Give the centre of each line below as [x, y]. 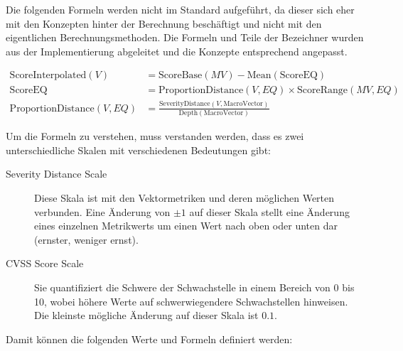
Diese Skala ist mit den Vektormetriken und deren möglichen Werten [184, 197]
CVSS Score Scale [45, 263]
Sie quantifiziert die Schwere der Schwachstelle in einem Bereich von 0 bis [194, 287]
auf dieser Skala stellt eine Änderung [269, 211]
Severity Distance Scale [57, 174]
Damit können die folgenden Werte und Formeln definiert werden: [149, 339]
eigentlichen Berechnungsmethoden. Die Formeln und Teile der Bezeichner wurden [185, 37]
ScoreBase [180, 76]
